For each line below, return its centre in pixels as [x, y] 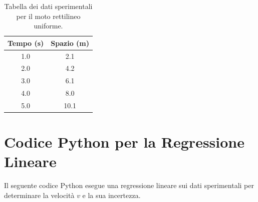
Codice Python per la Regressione [124, 142]
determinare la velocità [39, 195]
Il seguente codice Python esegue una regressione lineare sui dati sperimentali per [129, 185]
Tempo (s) [26, 43]
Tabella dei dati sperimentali [48, 6]
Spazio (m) [70, 43]
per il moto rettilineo [48, 16]
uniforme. [48, 26]
